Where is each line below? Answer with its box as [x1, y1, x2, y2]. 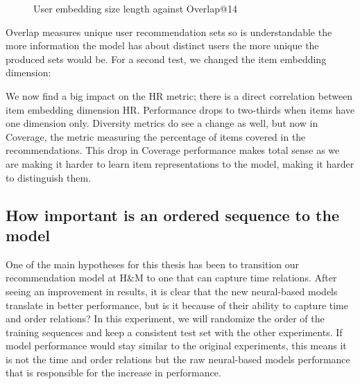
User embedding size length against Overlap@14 [33, 1, 237, 15]
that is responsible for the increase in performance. [6, 365, 221, 380]
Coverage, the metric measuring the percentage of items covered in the [6, 129, 306, 143]
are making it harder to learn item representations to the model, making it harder [6, 156, 354, 171]
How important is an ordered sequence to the [6, 204, 339, 225]
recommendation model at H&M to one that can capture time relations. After [6, 270, 337, 285]
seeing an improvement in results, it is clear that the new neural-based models [6, 283, 338, 298]
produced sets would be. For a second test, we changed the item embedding [6, 51, 327, 66]
